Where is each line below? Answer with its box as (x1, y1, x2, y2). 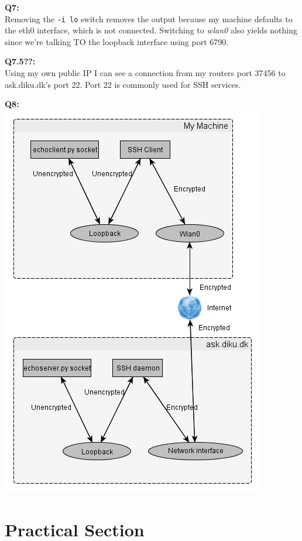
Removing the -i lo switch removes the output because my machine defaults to (5, 12, 293, 25)
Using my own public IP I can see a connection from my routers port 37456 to (5, 67, 286, 79)
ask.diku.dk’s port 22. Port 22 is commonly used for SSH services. (5, 78, 241, 90)
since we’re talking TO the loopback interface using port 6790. (5, 35, 229, 47)
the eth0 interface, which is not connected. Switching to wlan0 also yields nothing (5, 24, 297, 36)
